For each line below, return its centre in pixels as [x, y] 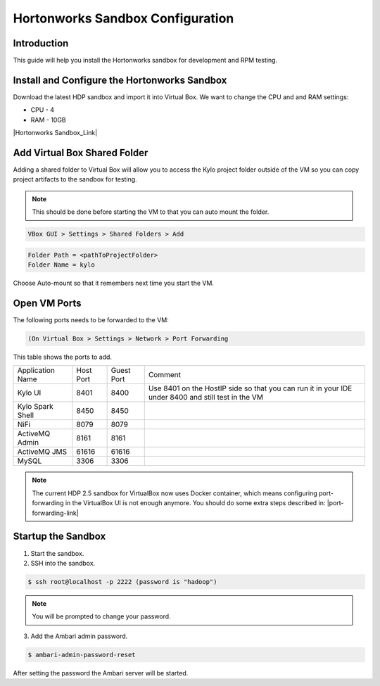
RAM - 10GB [48, 120]
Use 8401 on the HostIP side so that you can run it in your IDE [250, 388]
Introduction [41, 43]
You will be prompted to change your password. [102, 616]
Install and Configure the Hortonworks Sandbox [120, 80]
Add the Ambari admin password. [79, 636]
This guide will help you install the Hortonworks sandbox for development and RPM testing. [145, 61]
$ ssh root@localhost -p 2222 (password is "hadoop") [122, 582]
